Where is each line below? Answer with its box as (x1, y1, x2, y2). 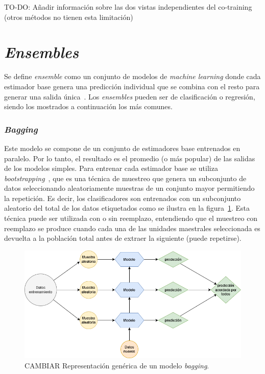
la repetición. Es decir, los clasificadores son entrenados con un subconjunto (4, 192, 241, 203)
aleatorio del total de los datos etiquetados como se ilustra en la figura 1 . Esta (4, 203, 250, 213)
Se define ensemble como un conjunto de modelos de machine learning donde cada (4, 71, 261, 82)
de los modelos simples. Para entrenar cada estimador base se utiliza (4, 163, 218, 173)
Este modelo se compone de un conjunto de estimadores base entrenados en (4, 142, 240, 153)
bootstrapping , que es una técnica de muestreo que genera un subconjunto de (4, 172, 247, 183)
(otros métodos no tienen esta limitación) (4, 11, 133, 22)
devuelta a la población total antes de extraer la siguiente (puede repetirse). (4, 233, 242, 243)
